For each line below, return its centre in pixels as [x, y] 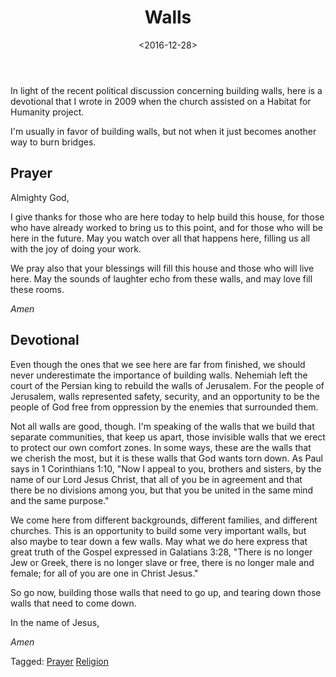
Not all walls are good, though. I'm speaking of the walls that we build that [162, 426]
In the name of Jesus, [55, 622]
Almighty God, [40, 197]
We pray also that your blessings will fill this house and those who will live [162, 268]
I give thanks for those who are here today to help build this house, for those [167, 217]
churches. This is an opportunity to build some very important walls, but [158, 530]
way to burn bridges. [53, 142]
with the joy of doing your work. [76, 248]
